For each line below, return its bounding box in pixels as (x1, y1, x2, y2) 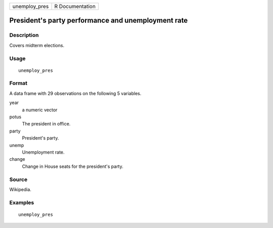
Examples (9, 199, 34, 206)
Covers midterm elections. (9, 42, 65, 48)
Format (9, 80, 28, 87)
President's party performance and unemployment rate (9, 16, 188, 25)
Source (9, 176, 28, 183)
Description (9, 32, 39, 39)
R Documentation (54, 3, 96, 10)
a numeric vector (22, 107, 58, 113)
